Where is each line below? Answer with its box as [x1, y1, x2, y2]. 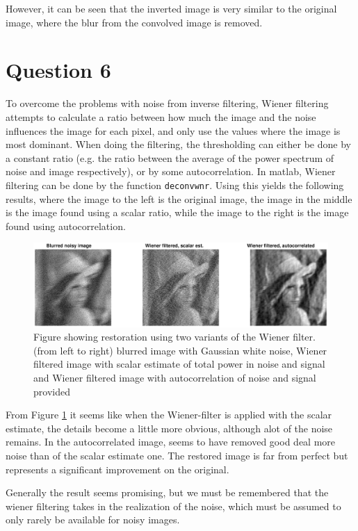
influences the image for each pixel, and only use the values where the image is [6, 123, 341, 138]
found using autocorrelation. [6, 218, 126, 233]
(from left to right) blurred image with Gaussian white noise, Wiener [33, 343, 327, 357]
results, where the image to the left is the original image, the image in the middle [6, 191, 352, 206]
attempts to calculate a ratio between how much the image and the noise [6, 109, 316, 124]
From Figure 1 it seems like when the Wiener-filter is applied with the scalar [6, 407, 332, 422]
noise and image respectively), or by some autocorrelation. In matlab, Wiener [6, 164, 336, 179]
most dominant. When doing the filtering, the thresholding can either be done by [6, 137, 351, 152]
